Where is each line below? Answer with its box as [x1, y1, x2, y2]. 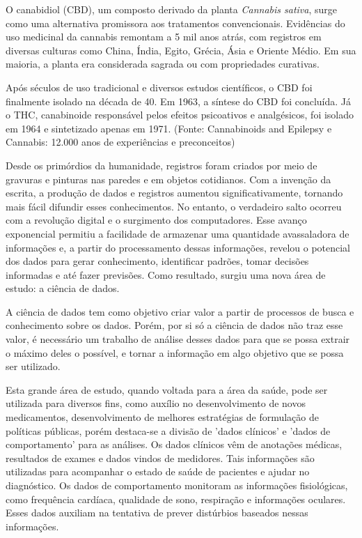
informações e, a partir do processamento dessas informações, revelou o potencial [6, 240, 351, 254]
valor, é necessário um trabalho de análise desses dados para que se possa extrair [6, 332, 350, 346]
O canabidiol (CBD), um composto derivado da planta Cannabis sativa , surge [6, 2, 337, 16]
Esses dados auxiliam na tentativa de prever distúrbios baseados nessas [6, 505, 308, 520]
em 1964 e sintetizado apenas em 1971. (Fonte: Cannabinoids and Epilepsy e [6, 121, 332, 135]
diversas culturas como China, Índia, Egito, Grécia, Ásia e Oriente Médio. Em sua [6, 43, 356, 57]
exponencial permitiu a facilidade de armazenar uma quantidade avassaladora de [6, 226, 349, 240]
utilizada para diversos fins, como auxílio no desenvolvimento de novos [6, 396, 306, 410]
